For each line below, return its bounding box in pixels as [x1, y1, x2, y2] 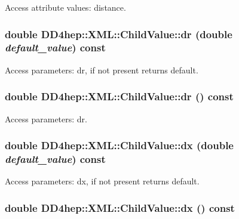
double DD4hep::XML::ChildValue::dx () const [5, 200, 235, 215]
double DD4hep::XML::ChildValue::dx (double [5, 138, 234, 153]
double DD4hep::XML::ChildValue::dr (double [5, 26, 232, 41]
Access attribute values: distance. [5, 1, 126, 13]
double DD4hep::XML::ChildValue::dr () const [5, 89, 234, 104]
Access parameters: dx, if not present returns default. [5, 175, 200, 187]
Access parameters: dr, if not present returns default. [5, 63, 198, 76]
